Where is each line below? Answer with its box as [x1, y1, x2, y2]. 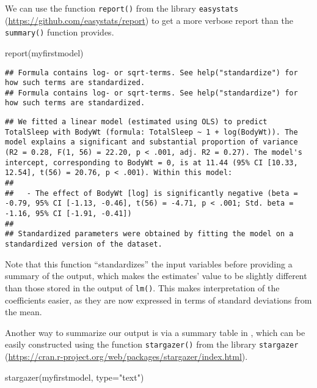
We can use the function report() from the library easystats [5, 2, 239, 14]
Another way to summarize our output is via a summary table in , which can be [5, 326, 305, 338]
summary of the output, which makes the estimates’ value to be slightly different [5, 269, 307, 282]
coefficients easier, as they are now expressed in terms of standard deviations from [5, 293, 312, 306]
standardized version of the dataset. [5, 240, 162, 248]
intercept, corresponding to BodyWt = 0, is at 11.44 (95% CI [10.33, [5, 158, 298, 167]
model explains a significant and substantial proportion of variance [5, 138, 298, 147]
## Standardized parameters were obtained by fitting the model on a [5, 229, 294, 239]
